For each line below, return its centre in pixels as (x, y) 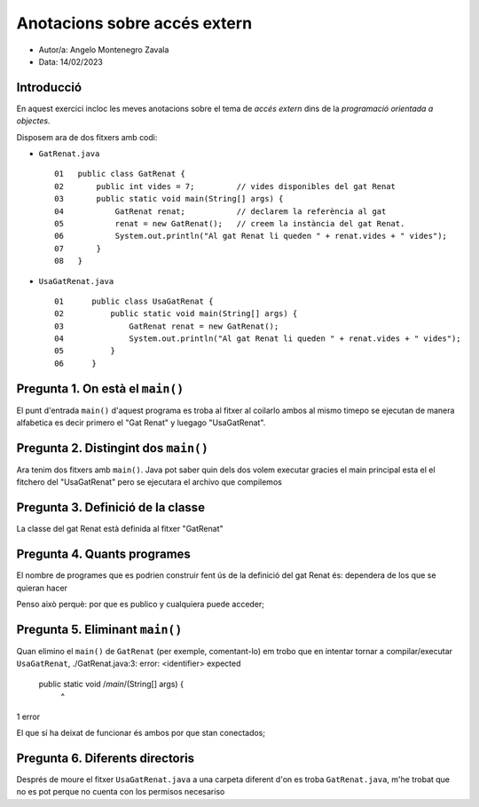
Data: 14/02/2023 (71, 61)
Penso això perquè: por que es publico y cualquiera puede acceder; (141, 605)
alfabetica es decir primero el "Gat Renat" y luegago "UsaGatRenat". (141, 423)
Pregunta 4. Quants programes (103, 554)
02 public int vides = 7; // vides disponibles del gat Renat (225, 186)
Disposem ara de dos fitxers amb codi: (87, 137)
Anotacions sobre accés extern (134, 23)
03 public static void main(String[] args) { (169, 199)
